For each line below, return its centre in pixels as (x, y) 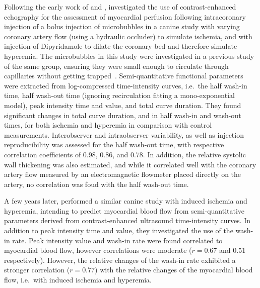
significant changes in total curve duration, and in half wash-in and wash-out (123, 115)
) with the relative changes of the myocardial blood (174, 270)
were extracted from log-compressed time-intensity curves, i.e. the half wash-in (126, 85)
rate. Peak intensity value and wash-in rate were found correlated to (117, 240)
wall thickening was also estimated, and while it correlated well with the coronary (130, 164)
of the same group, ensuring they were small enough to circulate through (116, 66)
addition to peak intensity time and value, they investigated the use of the (119, 230)
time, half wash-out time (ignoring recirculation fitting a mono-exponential (119, 95)
